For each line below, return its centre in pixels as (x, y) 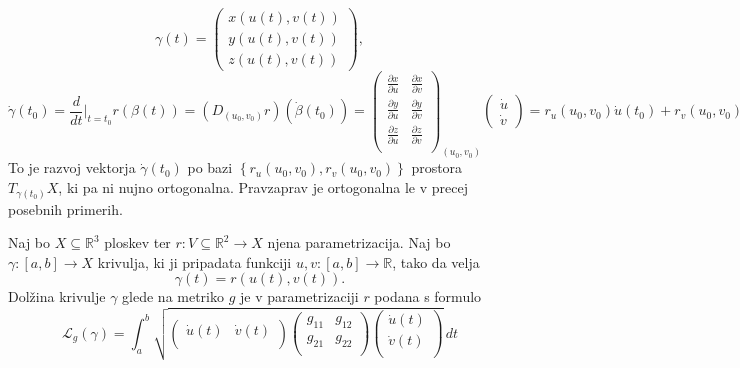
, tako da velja (436, 261)
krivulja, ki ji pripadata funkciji (194, 261)
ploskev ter (137, 242)
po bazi (210, 167)
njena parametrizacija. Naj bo (359, 242)
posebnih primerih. (65, 208)
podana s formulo (428, 296)
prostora (437, 167)
